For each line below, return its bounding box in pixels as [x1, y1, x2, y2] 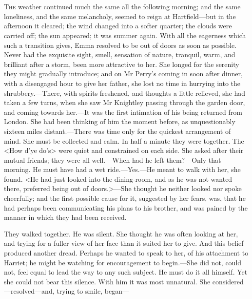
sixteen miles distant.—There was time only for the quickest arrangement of [4, 126, 231, 136]
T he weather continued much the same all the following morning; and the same [4, 1, 241, 12]
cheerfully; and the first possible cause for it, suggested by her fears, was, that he [4, 193, 246, 203]
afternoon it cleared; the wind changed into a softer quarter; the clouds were [4, 21, 232, 31]
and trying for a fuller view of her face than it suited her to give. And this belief [4, 238, 244, 248]
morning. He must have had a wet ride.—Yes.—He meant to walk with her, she [4, 164, 241, 174]
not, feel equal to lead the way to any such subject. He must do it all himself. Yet [4, 267, 248, 277]
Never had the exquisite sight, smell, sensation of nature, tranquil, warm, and [4, 49, 235, 60]
